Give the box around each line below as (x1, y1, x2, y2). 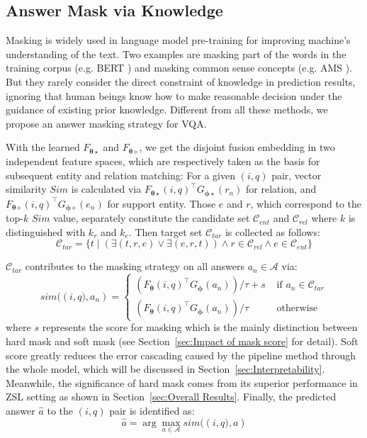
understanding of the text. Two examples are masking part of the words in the (6, 46, 346, 61)
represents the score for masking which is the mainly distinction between (42, 320, 358, 335)
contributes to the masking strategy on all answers (25, 259, 245, 274)
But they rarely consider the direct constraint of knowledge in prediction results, (6, 74, 356, 89)
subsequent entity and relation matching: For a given (6, 167, 236, 182)
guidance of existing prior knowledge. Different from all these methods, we (6, 102, 328, 117)
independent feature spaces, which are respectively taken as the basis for (6, 153, 320, 168)
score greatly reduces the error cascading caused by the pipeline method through (6, 347, 356, 362)
